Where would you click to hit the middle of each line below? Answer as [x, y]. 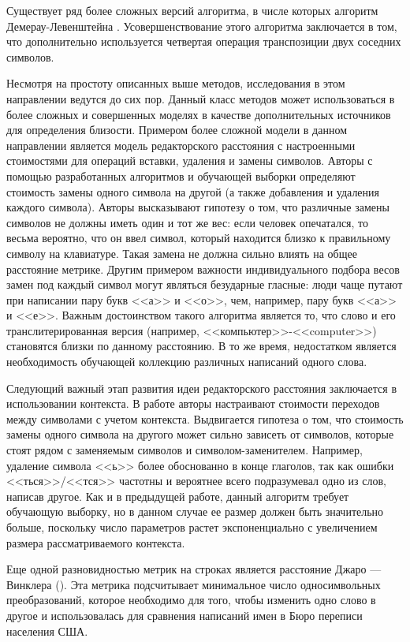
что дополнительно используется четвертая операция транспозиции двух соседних [204, 41]
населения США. [47, 631]
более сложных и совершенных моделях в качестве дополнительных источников [199, 114]
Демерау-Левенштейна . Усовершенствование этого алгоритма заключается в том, [202, 26]
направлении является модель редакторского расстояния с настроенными [181, 145]
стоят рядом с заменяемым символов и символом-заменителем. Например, [184, 450]
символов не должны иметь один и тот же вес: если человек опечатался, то [188, 222]
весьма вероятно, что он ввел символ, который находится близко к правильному [199, 238]
